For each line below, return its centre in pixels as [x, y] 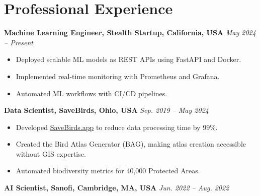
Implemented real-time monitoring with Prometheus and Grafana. [118, 76]
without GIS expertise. [51, 153]
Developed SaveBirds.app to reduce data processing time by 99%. [117, 127]
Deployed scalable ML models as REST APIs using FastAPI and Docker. [128, 59]
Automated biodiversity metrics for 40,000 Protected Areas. [108, 171]
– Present [19, 42]
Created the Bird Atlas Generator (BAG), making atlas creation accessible [131, 144]
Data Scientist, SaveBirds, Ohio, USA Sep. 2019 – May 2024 [106, 110]
